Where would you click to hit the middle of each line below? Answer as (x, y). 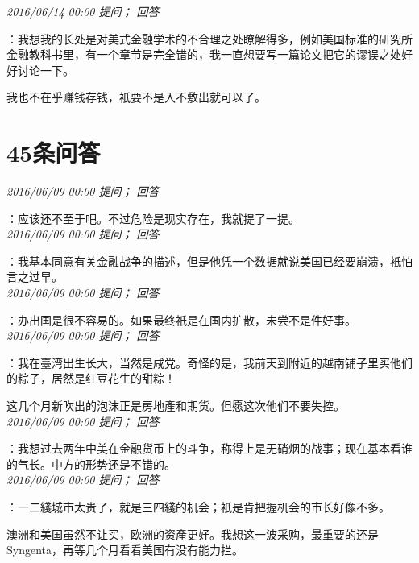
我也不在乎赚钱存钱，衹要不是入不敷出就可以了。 (136, 97)
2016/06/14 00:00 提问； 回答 (83, 11)
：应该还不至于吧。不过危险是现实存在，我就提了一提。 (153, 218)
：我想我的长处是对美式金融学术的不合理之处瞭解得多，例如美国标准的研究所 (209, 38)
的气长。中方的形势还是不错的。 (91, 464)
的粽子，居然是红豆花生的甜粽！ (91, 378)
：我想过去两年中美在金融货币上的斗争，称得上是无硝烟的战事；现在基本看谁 (209, 448)
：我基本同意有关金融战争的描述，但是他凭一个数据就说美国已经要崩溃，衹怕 (209, 261)
